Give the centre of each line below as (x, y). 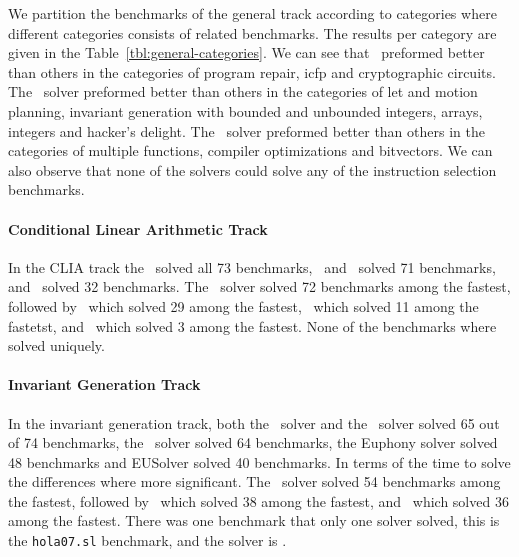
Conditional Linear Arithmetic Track (138, 228)
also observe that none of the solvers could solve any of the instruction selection (252, 169)
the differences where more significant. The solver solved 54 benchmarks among (254, 481)
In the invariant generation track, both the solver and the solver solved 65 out (254, 422)
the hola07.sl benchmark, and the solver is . (147, 540)
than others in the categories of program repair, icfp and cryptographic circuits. (252, 71)
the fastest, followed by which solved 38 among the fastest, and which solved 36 (258, 500)
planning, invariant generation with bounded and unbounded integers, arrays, (245, 110)
